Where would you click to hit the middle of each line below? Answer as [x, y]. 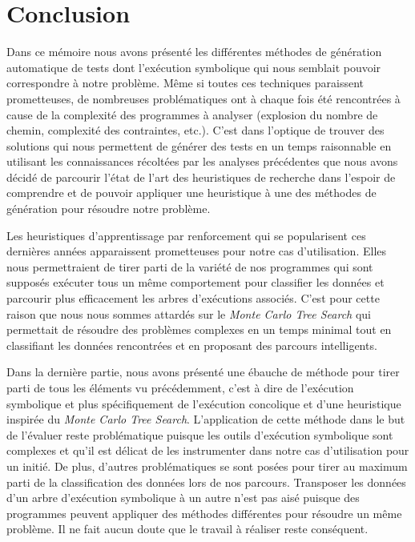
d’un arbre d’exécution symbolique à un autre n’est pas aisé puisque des [183, 498]
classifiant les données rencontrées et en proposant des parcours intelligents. [192, 345]
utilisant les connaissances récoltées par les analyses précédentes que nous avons [202, 161]
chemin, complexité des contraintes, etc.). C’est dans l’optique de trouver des [195, 130]
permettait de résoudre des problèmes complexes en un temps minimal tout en [199, 329]
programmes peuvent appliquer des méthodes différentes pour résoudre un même [204, 513]
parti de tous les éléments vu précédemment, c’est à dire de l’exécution [180, 387]
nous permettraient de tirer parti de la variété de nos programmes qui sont [190, 266]
